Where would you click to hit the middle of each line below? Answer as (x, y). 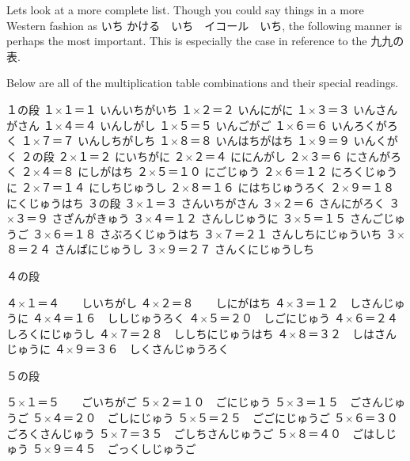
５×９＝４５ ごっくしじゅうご (114, 449)
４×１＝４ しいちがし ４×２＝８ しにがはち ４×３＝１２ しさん (195, 302)
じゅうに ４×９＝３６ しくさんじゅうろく (118, 349)
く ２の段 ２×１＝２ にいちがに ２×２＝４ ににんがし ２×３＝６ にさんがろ (204, 156)
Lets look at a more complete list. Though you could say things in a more (185, 10)
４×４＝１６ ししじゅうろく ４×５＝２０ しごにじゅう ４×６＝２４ (215, 318)
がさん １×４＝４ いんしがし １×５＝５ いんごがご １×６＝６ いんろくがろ (202, 125)
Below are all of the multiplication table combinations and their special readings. (203, 83)
